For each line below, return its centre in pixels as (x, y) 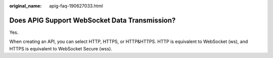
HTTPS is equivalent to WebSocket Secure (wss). (61, 48)
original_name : (26, 6)
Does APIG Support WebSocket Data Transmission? (93, 20)
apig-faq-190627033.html (76, 6)
